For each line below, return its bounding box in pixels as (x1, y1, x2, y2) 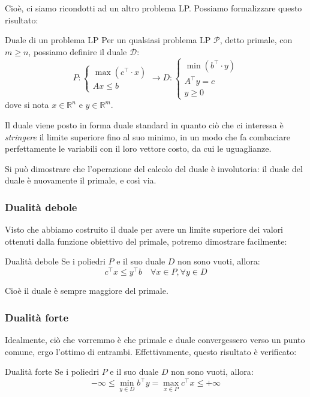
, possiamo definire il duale (28, 45, 127, 58)
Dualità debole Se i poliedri (5, 255, 106, 267)
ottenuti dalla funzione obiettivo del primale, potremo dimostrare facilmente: (5, 234, 287, 247)
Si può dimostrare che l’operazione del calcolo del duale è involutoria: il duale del (5, 162, 303, 175)
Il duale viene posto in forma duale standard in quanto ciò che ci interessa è (5, 119, 284, 131)
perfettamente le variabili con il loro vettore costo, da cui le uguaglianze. (5, 142, 272, 155)
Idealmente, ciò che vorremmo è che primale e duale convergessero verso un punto (5, 333, 305, 345)
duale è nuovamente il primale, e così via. (5, 174, 156, 187)
